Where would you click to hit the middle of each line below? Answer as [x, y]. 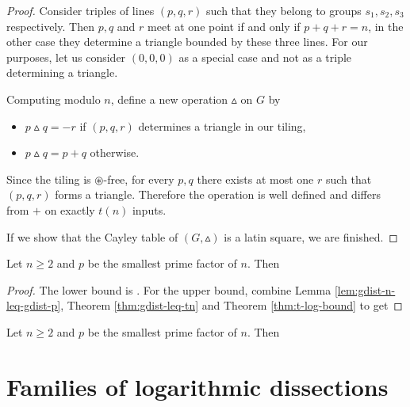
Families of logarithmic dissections [197, 386]
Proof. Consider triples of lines [80, 10]
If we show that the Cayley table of [92, 236]
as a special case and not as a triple [265, 57]
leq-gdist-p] [34, 305]
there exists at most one [255, 179]
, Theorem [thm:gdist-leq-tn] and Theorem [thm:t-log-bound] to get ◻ [232, 305]
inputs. [149, 209]
